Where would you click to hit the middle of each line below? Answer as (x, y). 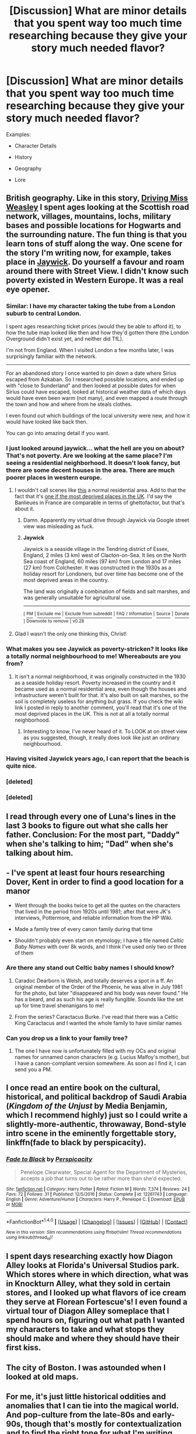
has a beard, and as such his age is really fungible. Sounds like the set (99, 999)
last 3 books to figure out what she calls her (87, 825)
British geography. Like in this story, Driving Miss (97, 198)
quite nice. (21, 766)
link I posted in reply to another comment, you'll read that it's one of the (100, 707)
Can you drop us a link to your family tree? (67, 1038)
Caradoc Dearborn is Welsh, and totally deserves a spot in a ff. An (94, 980)
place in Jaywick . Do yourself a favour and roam (95, 262)
